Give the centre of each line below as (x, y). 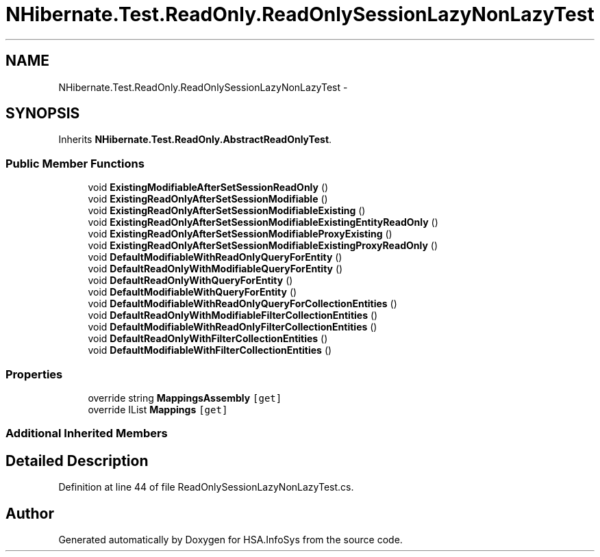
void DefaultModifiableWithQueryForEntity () (192, 292)
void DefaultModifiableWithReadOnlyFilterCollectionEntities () (233, 327)
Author (30, 513)
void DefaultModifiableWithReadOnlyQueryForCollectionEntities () (242, 304)
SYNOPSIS (43, 114)
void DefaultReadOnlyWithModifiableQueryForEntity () (215, 269)
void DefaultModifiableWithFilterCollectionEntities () (210, 350)
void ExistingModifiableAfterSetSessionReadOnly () (208, 187)
